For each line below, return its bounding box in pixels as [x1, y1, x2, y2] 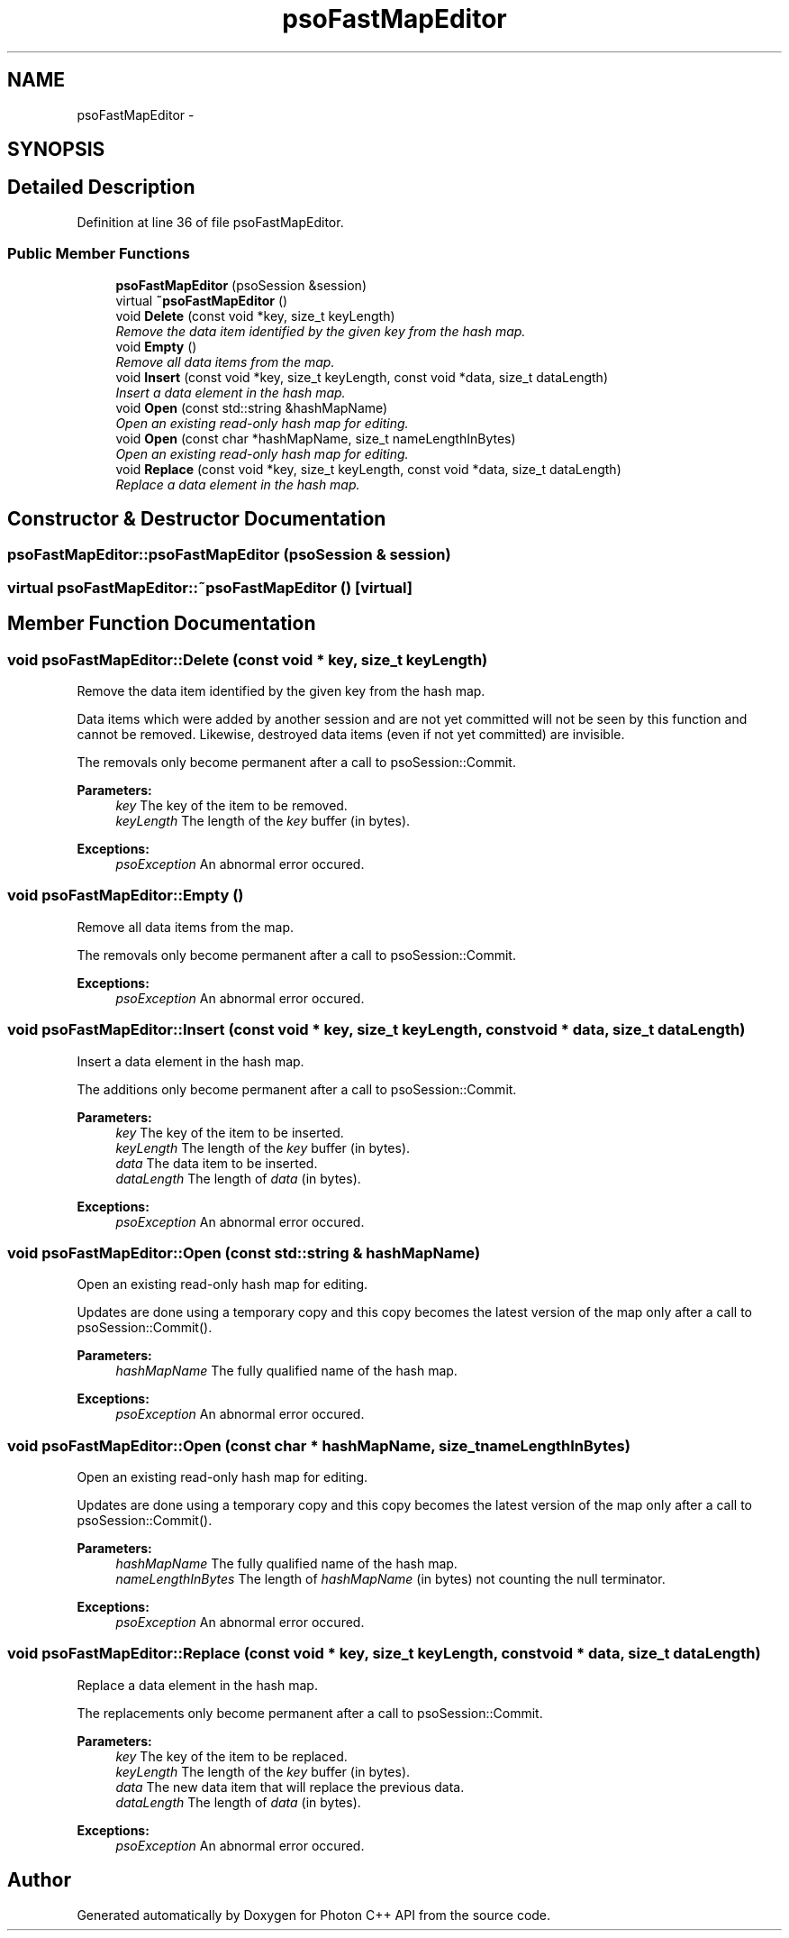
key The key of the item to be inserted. [115, 1124, 344, 1140]
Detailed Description [7, 176, 195, 199]
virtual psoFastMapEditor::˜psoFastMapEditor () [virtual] [7, 578, 413, 597]
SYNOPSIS [7, 138, 105, 161]
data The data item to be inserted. [115, 1155, 318, 1171]
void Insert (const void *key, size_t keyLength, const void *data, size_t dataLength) [115, 369, 608, 385]
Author [7, 1869, 71, 1892]
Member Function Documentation [7, 612, 316, 635]
